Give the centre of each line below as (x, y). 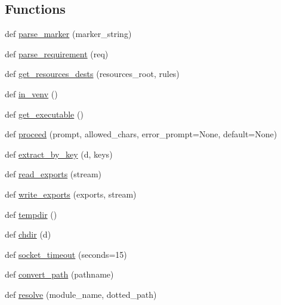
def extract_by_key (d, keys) (59, 154)
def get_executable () (44, 114)
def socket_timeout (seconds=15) (66, 254)
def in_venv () (31, 93)
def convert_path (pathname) (59, 274)
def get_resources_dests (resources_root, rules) (92, 74)
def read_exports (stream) (53, 174)
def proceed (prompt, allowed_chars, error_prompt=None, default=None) (141, 134)
